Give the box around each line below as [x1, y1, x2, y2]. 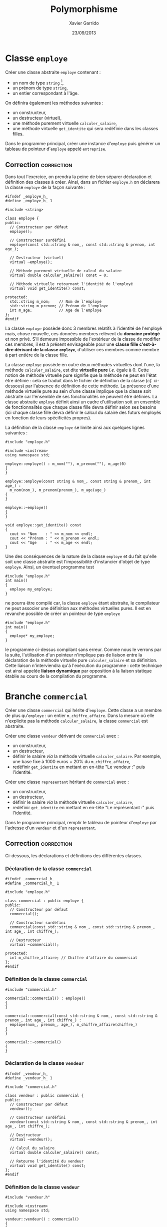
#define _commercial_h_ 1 [5, 881, 59, 886]
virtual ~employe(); [9, 260, 52, 265]
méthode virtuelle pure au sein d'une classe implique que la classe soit [5, 388, 151, 394]
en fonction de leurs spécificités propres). [5, 415, 91, 421]
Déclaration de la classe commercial [5, 865, 92, 872]
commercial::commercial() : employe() [5, 996, 86, 1001]
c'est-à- [139, 341, 156, 347]
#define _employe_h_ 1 [5, 199, 52, 204]
